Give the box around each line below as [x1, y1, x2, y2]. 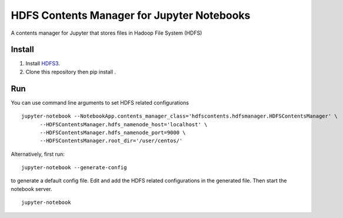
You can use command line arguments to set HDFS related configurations [11, 99, 189, 106]
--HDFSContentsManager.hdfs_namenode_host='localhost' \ [39, 121, 208, 128]
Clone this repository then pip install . [25, 68, 116, 75]
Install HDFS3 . [25, 60, 60, 67]
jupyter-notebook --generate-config [21, 165, 127, 171]
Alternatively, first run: [11, 150, 65, 157]
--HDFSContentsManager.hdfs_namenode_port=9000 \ [39, 129, 186, 136]
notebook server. [11, 185, 52, 192]
